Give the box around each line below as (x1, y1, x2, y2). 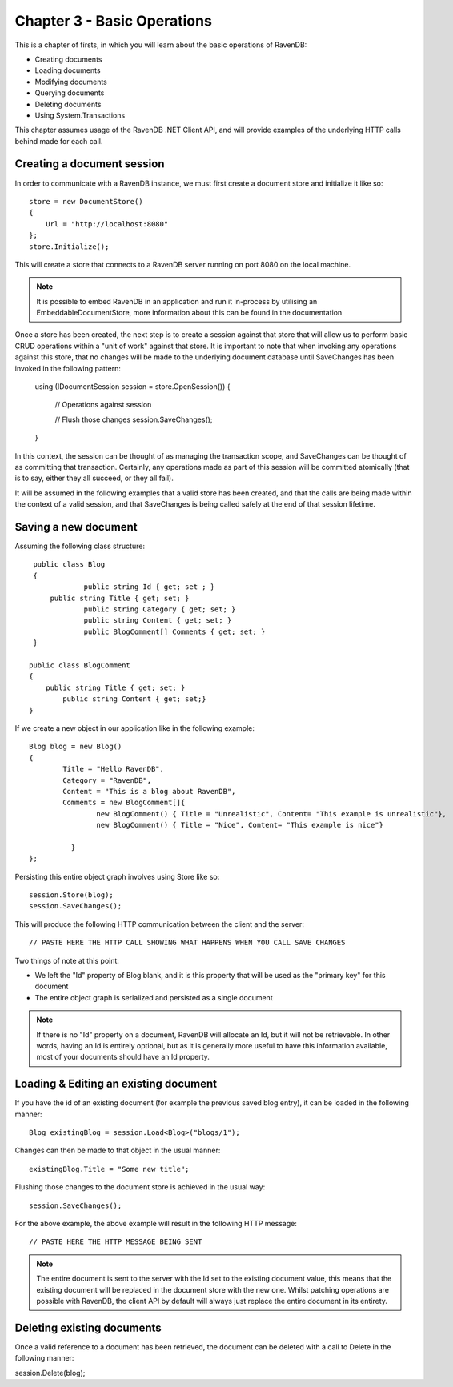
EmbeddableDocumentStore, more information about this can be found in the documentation (36, 308, 343, 318)
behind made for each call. (14, 136, 103, 146)
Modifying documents (34, 77, 108, 86)
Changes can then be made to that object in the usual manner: (14, 1145, 221, 1156)
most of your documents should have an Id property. (36, 1052, 210, 1062)
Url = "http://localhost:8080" (45, 219, 169, 228)
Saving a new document (14, 520, 138, 534)
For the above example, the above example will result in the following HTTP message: (14, 1218, 298, 1228)
